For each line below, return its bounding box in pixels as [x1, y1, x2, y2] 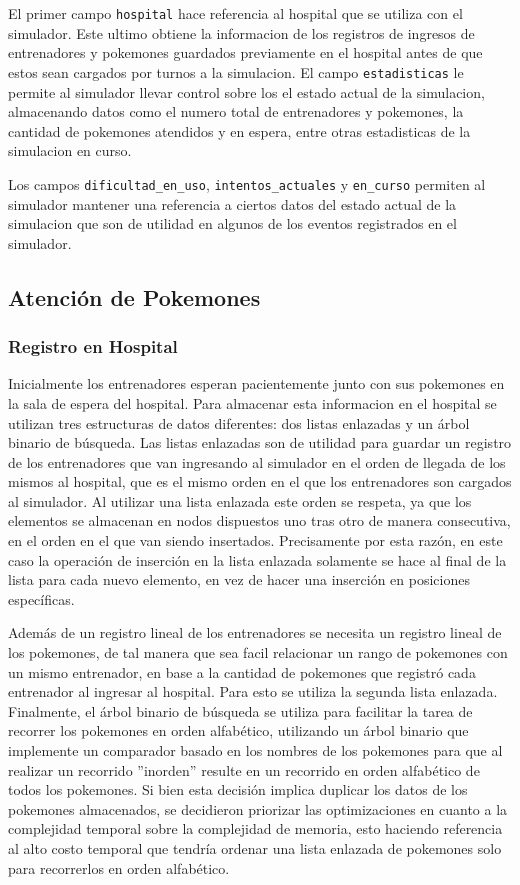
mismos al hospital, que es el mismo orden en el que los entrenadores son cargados [8, 471, 512, 492]
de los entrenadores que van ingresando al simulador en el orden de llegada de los [8, 451, 506, 472]
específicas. [8, 588, 75, 609]
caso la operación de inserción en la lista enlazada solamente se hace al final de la [8, 549, 507, 570]
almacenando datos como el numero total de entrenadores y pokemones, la [8, 101, 464, 122]
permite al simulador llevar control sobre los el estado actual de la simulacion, [8, 81, 485, 102]
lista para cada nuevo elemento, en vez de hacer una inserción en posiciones [8, 569, 470, 590]
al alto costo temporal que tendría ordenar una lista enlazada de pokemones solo [8, 837, 502, 858]
